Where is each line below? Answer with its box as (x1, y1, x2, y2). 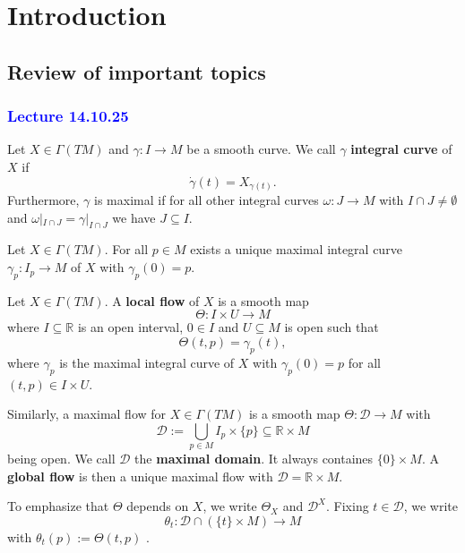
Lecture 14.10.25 (7, 105, 129, 127)
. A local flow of (104, 291, 200, 310)
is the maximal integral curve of (59, 353, 235, 371)
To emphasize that (7, 497, 109, 515)
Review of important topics (7, 57, 266, 85)
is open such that (284, 318, 379, 336)
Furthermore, (7, 191, 80, 209)
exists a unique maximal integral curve (190, 240, 402, 259)
